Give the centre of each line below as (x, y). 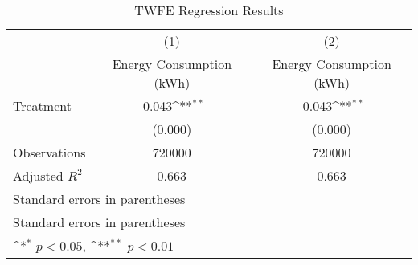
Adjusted (38, 175)
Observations (49, 152)
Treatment (42, 106)
